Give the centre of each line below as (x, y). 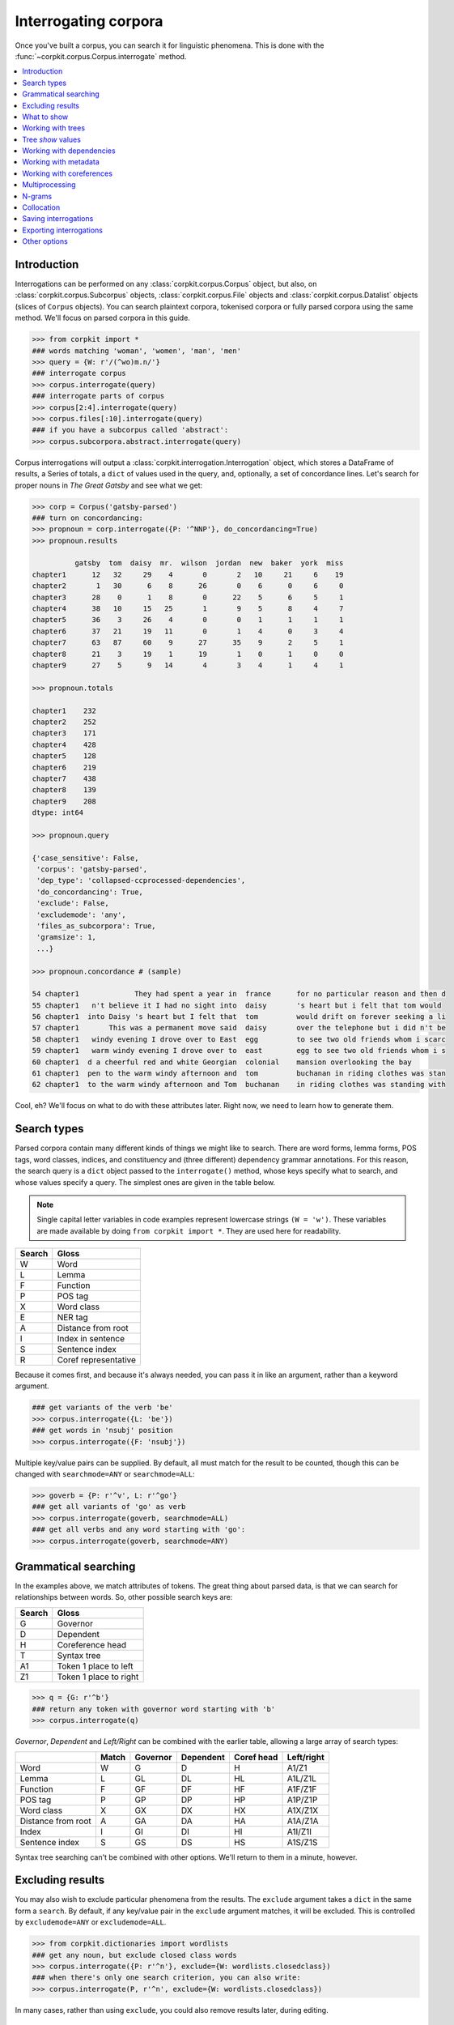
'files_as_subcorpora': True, (97, 926)
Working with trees (53, 128)
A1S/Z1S (302, 1842)
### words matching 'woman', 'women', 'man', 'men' (137, 351)
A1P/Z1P (302, 1800)
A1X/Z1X (303, 1810)
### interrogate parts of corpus (98, 396)
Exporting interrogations (62, 230)
